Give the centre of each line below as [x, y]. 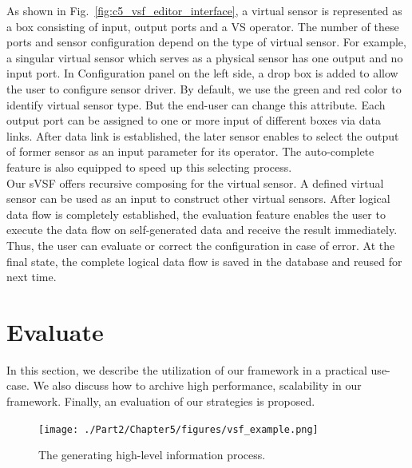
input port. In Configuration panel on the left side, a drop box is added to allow [202, 73]
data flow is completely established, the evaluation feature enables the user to [196, 214]
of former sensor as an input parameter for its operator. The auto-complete [190, 151]
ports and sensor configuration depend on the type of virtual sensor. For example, [206, 42]
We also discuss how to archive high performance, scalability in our [197, 385]
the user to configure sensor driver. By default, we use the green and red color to [204, 88]
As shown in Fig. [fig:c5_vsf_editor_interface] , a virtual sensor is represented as [204, 10]
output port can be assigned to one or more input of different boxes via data [194, 120]
